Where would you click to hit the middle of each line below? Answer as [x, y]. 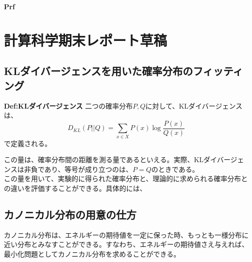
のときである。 [175, 169]
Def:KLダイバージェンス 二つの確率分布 [68, 105]
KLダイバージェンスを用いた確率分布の [99, 71]
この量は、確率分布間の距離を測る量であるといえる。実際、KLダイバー [117, 159]
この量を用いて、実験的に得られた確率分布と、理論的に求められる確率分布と [126, 178]
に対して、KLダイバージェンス [194, 105]
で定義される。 [28, 143]
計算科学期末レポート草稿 [86, 40]
